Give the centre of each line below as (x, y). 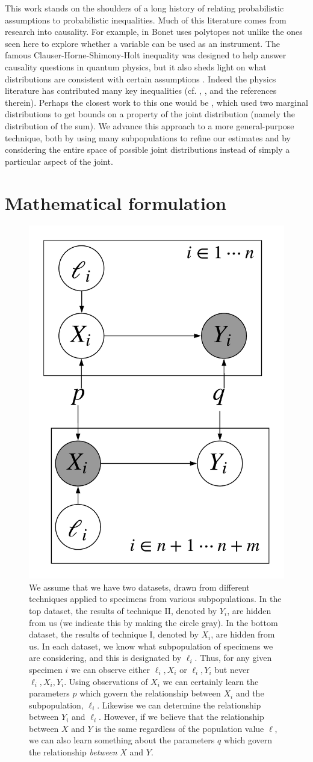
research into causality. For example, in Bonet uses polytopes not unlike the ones (154, 32)
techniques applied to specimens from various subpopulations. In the (155, 599)
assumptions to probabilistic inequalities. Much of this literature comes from (146, 20)
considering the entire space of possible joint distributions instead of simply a (147, 149)
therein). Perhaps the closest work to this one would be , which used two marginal (156, 102)
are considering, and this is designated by (105, 658)
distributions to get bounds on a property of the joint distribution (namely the (150, 114)
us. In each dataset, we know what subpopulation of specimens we (151, 646)
